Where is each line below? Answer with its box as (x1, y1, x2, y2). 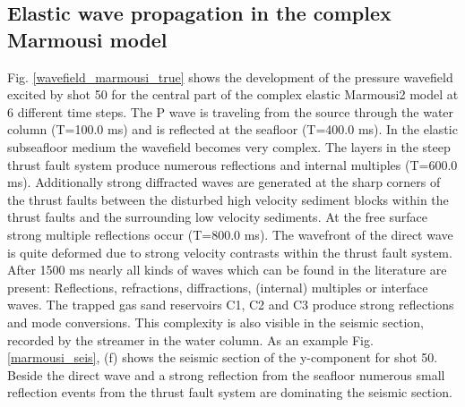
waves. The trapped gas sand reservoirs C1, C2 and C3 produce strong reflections (7, 295, 454, 314)
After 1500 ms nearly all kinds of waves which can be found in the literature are (7, 260, 447, 279)
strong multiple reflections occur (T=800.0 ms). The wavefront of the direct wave (7, 225, 453, 243)
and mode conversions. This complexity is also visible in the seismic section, (7, 312, 425, 331)
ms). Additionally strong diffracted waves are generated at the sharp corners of (7, 173, 441, 191)
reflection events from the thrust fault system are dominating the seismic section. (7, 383, 452, 402)
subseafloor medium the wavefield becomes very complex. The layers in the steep (7, 137, 451, 156)
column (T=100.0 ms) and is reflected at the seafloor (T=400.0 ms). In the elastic (7, 120, 458, 139)
